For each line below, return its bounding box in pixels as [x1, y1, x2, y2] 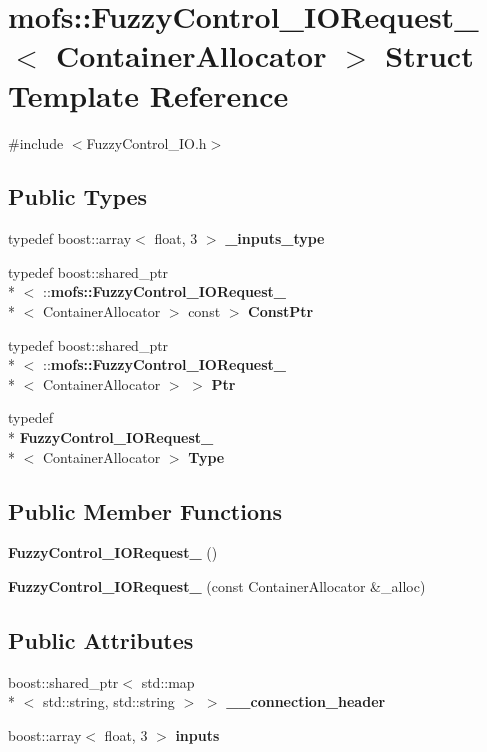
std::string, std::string [42, 691, 175, 712]
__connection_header [226, 691, 386, 712]
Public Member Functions [8, 495, 282, 526]
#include [8, 132, 64, 153]
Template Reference [8, 74, 289, 115]
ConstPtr [248, 301, 314, 322]
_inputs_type [225, 228, 325, 249]
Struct [385, 35, 474, 76]
